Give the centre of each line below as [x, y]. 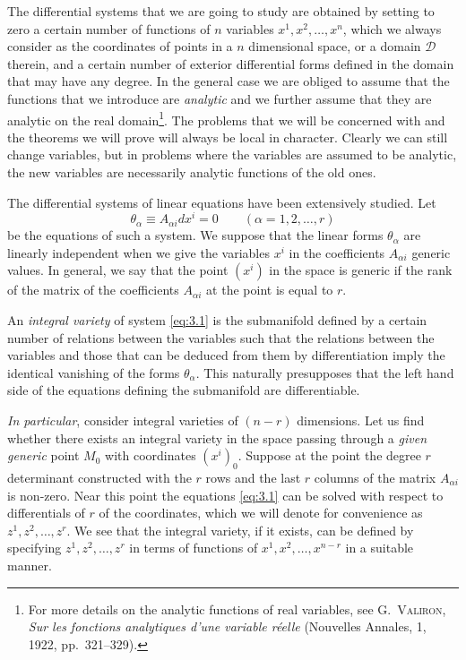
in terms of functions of [194, 548]
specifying [35, 548]
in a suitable [380, 548]
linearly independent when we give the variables [138, 252]
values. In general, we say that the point [118, 270]
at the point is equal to [270, 290]
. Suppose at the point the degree [329, 455]
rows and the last [253, 477]
